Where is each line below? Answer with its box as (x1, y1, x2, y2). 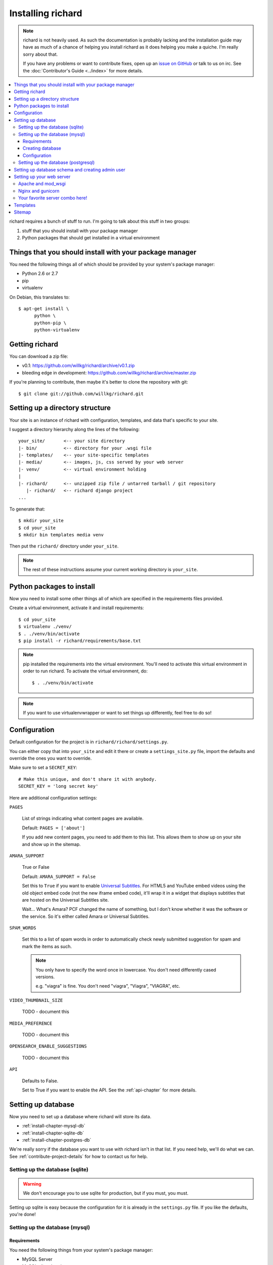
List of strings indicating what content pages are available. (22, 815, 144, 822)
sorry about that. (23, 51, 58, 57)
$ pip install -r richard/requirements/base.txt (18, 638, 141, 644)
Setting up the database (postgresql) (18, 159, 95, 165)
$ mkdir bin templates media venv (18, 532, 104, 537)
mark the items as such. (22, 943, 72, 949)
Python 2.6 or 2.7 (22, 271, 58, 277)
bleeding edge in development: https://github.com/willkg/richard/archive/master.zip (22, 369, 197, 375)
